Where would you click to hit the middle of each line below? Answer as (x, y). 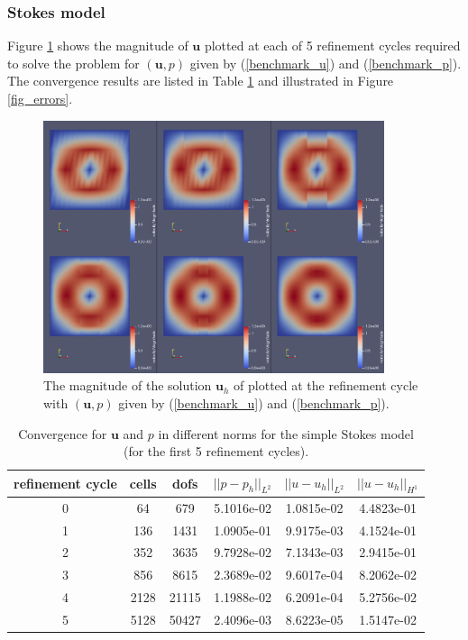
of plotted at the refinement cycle (326, 385)
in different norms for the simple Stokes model (286, 433)
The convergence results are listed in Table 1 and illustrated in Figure (201, 81)
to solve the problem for (73, 63)
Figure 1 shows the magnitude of (98, 46)
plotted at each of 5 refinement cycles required (332, 46)
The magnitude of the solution (128, 385)
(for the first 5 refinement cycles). (216, 451)
